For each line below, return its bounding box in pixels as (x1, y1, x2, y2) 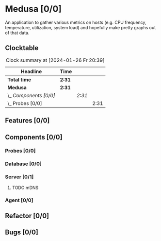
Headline (20, 68, 42, 75)
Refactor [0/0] (5, 211, 49, 220)
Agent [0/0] (5, 197, 33, 204)
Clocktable (5, 44, 39, 52)
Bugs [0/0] (5, 228, 39, 237)
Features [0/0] (5, 117, 50, 125)
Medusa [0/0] (5, 3, 62, 15)
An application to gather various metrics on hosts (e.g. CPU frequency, (5, 19, 146, 25)
